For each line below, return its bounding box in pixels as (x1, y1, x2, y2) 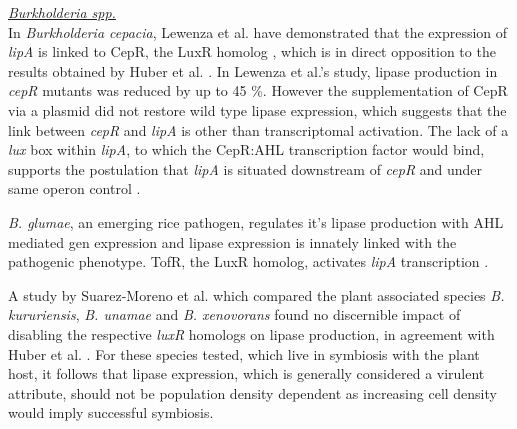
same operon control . (8, 178, 141, 199)
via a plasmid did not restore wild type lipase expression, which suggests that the (8, 99, 507, 120)
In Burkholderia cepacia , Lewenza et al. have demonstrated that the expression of (8, 21, 508, 42)
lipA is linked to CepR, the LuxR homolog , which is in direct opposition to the (8, 41, 496, 62)
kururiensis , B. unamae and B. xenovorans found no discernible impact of (8, 304, 461, 325)
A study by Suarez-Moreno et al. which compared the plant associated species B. (8, 284, 505, 305)
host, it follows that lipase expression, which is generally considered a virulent (8, 363, 485, 384)
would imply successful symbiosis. (8, 402, 214, 423)
